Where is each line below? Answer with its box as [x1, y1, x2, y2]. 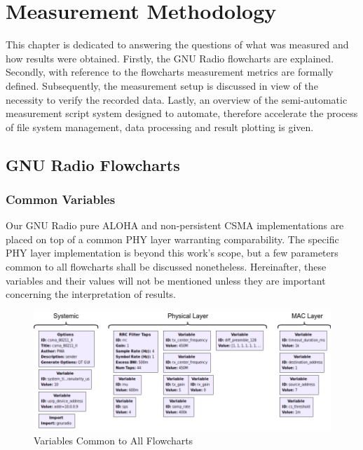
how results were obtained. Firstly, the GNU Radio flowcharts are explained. [6, 50, 334, 65]
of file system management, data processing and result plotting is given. [6, 119, 314, 134]
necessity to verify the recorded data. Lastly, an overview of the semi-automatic [6, 92, 348, 107]
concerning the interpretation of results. [6, 287, 176, 301]
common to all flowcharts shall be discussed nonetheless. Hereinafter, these [6, 259, 327, 274]
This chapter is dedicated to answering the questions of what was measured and [6, 37, 349, 52]
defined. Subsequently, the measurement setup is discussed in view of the [6, 78, 318, 93]
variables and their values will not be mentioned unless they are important [6, 273, 326, 287]
